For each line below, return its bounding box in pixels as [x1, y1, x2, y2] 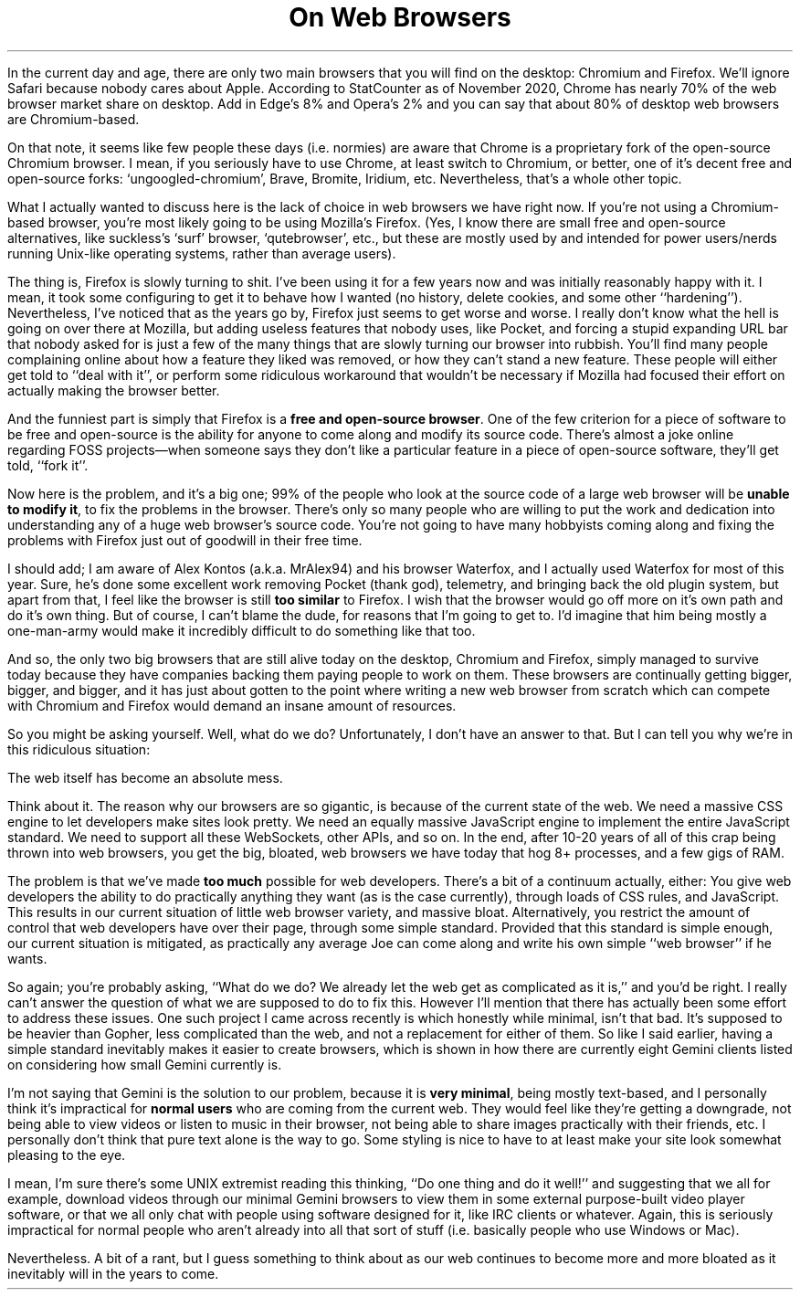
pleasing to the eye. [7, 1146, 126, 1163]
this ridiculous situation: [7, 741, 151, 757]
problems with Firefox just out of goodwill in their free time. [7, 532, 363, 548]
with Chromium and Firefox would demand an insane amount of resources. [7, 697, 457, 713]
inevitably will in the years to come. [7, 1265, 219, 1281]
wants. [7, 950, 47, 966]
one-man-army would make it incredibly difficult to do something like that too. [7, 622, 476, 638]
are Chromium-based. [7, 111, 140, 127]
